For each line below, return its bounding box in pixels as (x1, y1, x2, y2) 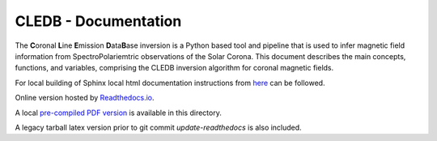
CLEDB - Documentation (15, 12, 182, 30)
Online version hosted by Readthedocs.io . (15, 93, 155, 103)
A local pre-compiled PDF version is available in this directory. (15, 108, 222, 117)
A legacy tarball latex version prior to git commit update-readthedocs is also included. (15, 122, 303, 132)
